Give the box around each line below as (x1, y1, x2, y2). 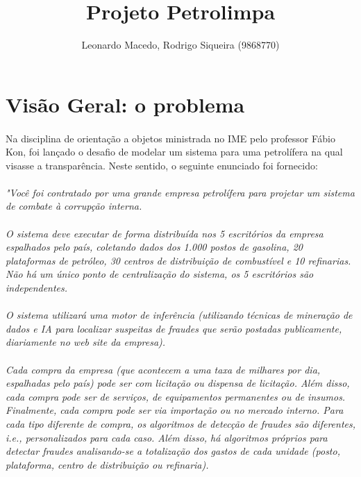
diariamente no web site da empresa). (6, 335, 166, 349)
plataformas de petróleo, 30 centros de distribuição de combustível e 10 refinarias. (6, 253, 351, 267)
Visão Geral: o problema (6, 90, 245, 118)
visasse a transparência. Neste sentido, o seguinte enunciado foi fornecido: (6, 158, 318, 172)
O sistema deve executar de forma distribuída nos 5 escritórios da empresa (6, 226, 324, 240)
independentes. (6, 281, 68, 295)
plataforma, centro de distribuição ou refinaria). (6, 457, 209, 471)
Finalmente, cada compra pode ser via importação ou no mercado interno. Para (6, 403, 344, 417)
